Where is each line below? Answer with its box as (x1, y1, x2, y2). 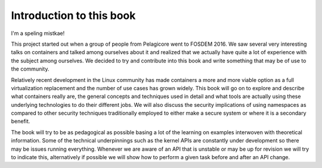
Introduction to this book (11, 9, 136, 22)
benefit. (11, 118, 30, 125)
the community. (11, 65, 49, 72)
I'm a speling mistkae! (11, 30, 65, 37)
